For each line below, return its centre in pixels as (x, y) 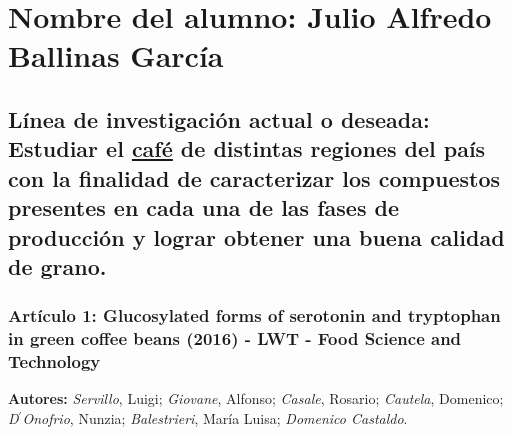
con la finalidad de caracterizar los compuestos (254, 177)
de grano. (57, 265)
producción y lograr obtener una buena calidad (256, 236)
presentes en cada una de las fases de (203, 207)
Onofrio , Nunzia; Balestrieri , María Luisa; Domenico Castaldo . (215, 417)
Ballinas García (116, 55)
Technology (54, 361)
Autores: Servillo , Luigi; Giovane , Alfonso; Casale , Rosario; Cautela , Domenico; (256, 398)
